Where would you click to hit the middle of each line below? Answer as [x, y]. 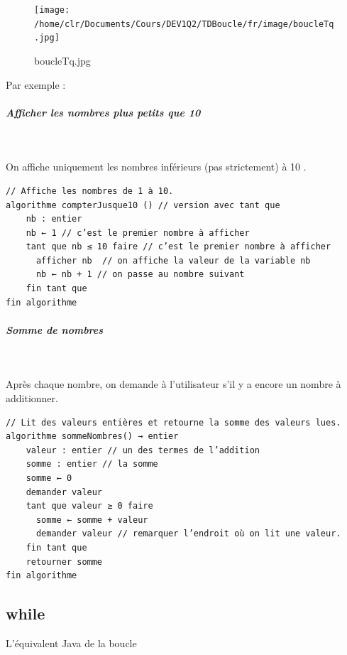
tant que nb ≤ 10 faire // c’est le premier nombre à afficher [178, 247]
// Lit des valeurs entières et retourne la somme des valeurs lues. [173, 422]
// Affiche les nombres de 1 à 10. [90, 191]
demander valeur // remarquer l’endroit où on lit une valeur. [188, 534]
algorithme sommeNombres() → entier [92, 437]
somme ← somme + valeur [92, 520]
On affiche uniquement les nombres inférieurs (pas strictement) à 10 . [156, 167]
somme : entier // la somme [92, 464]
